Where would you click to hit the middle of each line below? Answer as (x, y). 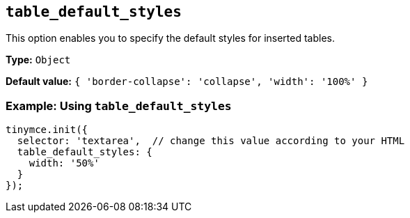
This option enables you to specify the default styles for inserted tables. (171, 38)
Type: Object (38, 60)
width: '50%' (64, 163)
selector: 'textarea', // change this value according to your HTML (211, 141)
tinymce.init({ (47, 130)
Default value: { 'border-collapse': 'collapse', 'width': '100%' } (187, 81)
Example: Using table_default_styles (119, 106)
